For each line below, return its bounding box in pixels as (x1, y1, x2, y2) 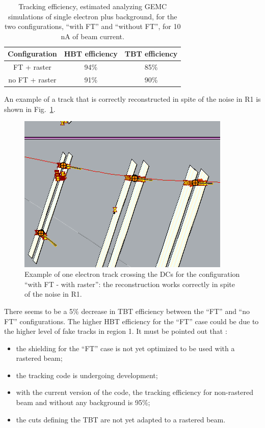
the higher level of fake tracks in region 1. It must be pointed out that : (4, 326, 227, 336)
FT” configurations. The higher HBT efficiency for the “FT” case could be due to (4, 316, 259, 326)
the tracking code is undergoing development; (16, 369, 158, 380)
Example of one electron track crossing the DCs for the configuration (24, 269, 240, 279)
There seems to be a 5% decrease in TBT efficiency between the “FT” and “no (4, 305, 250, 316)
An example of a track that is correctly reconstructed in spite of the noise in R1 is (4, 94, 261, 104)
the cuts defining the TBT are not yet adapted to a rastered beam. (16, 414, 226, 424)
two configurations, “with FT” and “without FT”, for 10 (4, 21, 181, 32)
